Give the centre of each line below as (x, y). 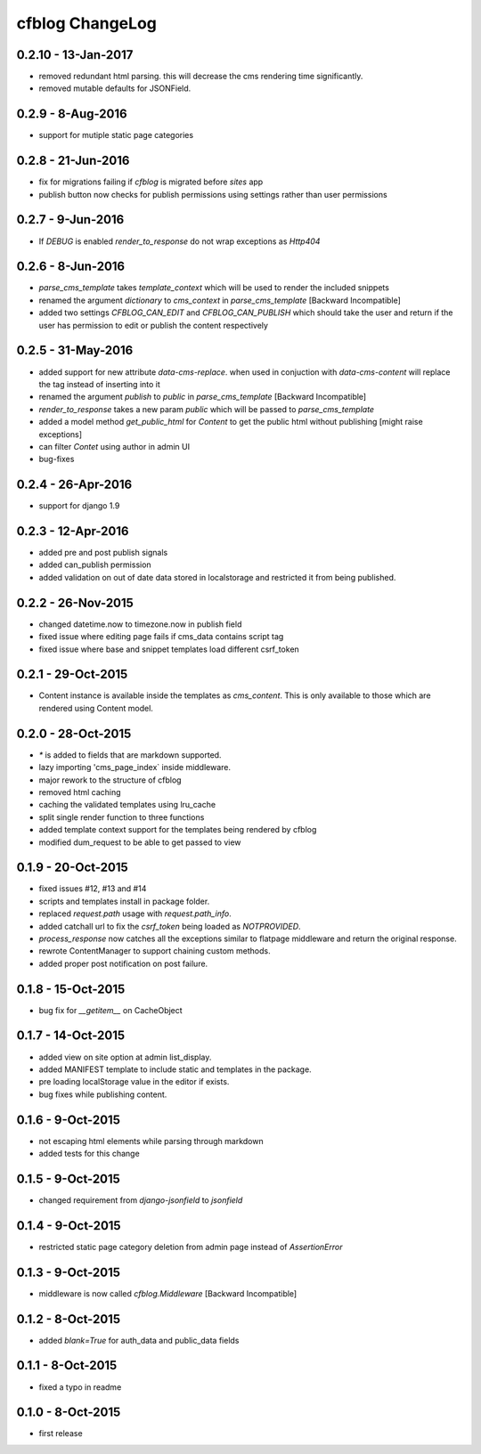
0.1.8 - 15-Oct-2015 (71, 989)
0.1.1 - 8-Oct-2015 (67, 1365)
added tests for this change (89, 1154)
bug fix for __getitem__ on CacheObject (110, 1010)
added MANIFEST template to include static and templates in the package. (175, 1069)
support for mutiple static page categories (116, 135)
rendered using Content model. (96, 708)
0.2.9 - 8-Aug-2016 (72, 114)
